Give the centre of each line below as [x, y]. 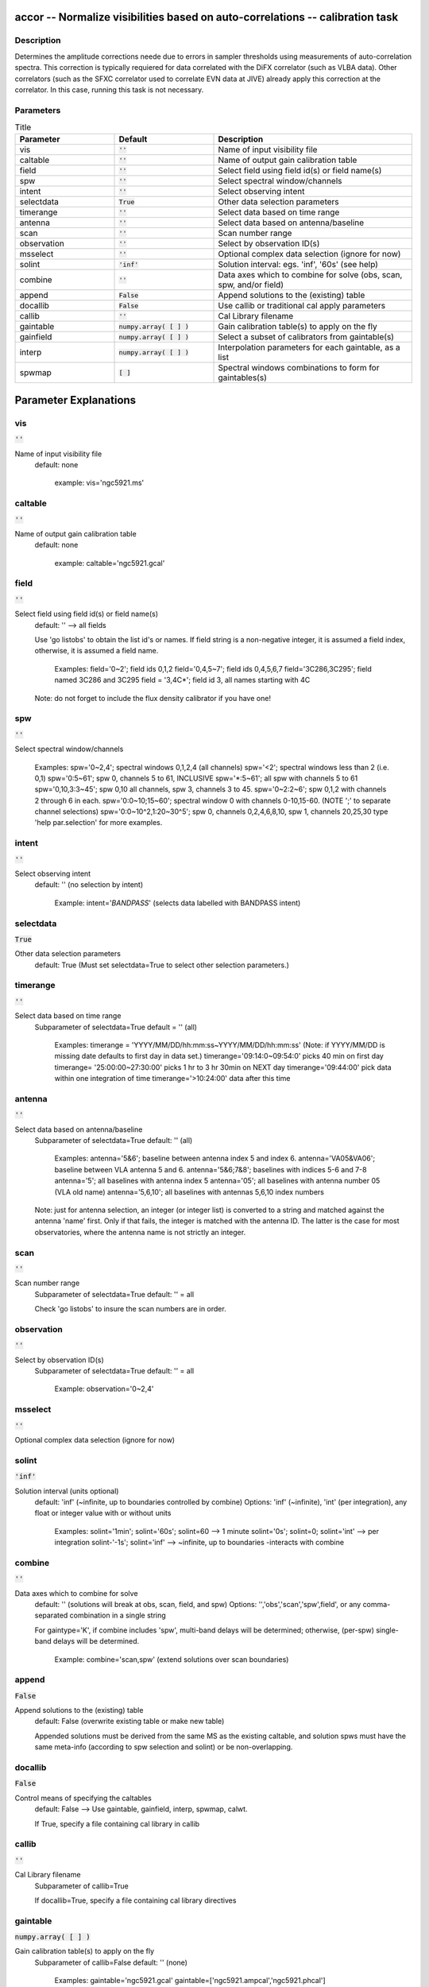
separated [51, 1615]
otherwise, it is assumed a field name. [97, 651]
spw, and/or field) [251, 285]
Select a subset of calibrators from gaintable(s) [306, 337]
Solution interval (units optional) [67, 1491]
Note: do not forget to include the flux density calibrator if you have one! [153, 698]
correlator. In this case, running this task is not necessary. [109, 89]
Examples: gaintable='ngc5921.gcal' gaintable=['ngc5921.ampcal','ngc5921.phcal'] [190, 1981]
